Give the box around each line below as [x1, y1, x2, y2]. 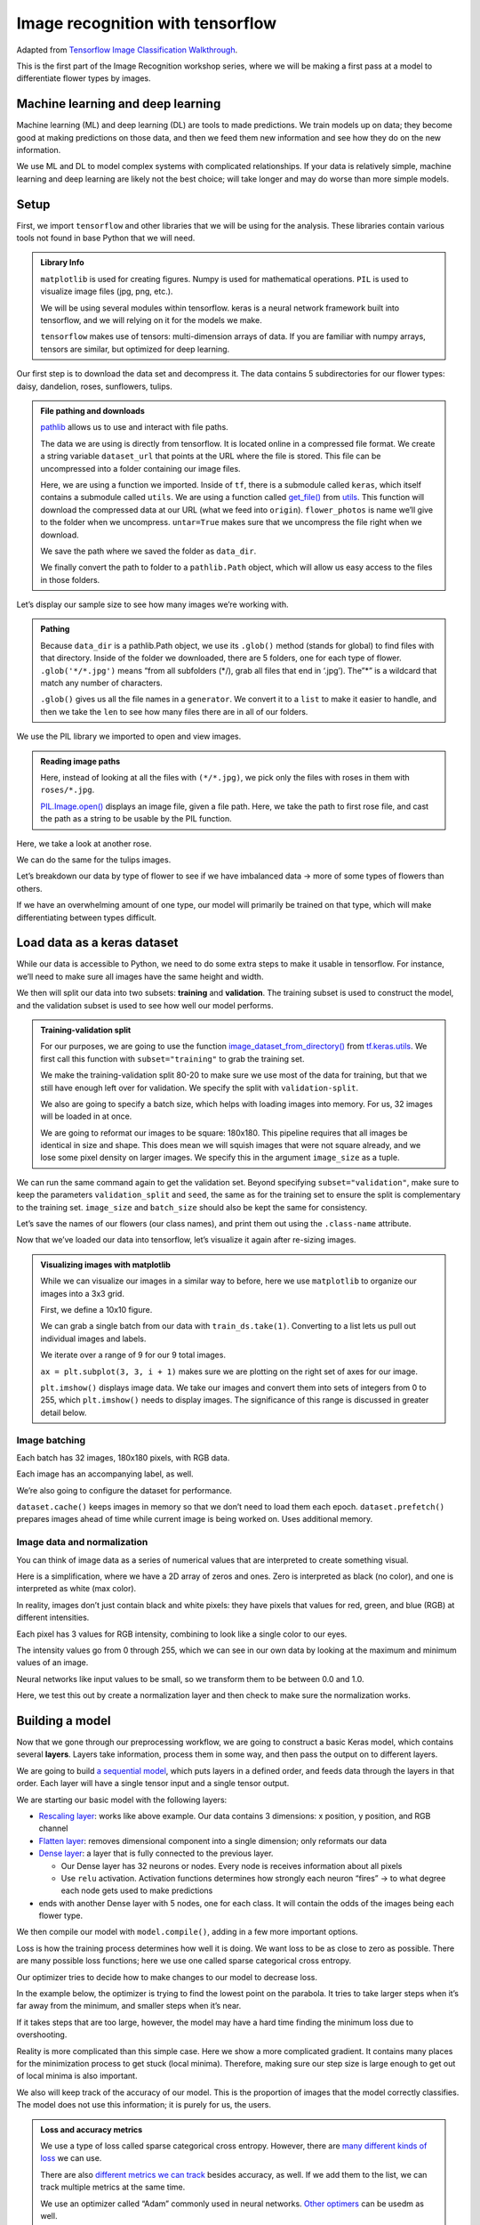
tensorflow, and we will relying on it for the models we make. [40, 315, 262, 326]
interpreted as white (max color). [16, 1583, 137, 1594]
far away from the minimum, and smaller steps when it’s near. [16, 2001, 242, 2011]
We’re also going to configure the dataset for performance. [16, 1485, 233, 1495]
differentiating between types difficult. [16, 912, 157, 923]
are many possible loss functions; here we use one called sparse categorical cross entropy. [16, 1955, 352, 1966]
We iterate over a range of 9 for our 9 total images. [40, 1349, 227, 1361]
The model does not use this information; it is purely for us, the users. [16, 2100, 271, 2110]
